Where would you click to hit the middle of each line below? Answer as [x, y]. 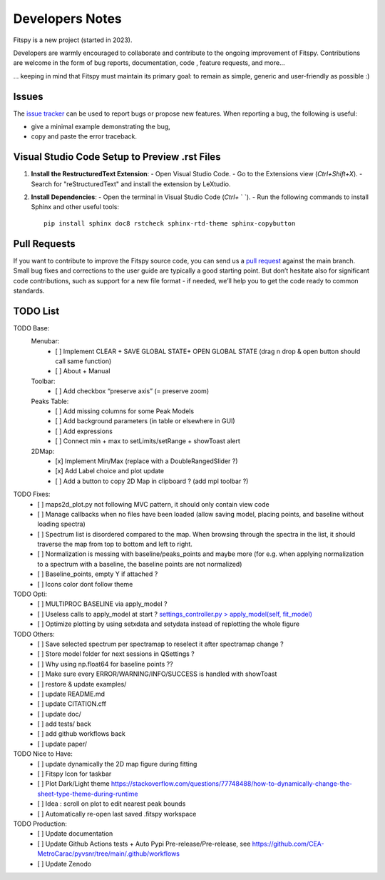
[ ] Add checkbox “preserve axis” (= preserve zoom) [132, 391]
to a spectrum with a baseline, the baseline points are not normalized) [140, 564]
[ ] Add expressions [84, 431]
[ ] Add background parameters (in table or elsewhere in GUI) [145, 421]
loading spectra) [61, 524]
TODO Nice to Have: [43, 754]
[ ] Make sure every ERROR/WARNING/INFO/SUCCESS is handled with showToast [157, 674]
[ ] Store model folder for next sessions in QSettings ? [116, 654]
